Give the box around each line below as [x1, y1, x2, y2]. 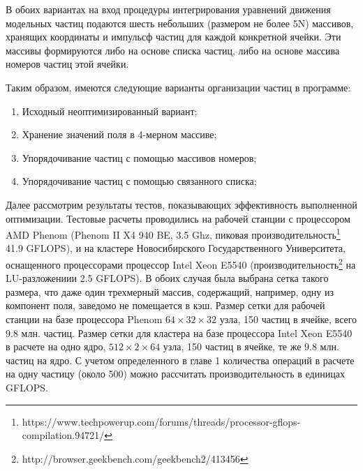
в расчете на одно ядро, [6, 339, 106, 354]
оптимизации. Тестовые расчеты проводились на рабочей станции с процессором [6, 211, 350, 225]
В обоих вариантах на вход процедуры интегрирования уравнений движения [6, 2, 331, 16]
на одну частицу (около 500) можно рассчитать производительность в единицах [6, 366, 345, 381]
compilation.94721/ [22, 428, 105, 442]
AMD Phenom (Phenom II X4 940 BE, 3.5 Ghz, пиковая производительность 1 [6, 225, 341, 241]
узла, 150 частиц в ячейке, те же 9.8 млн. [163, 339, 339, 354]
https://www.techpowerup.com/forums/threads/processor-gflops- [22, 414, 301, 428]
